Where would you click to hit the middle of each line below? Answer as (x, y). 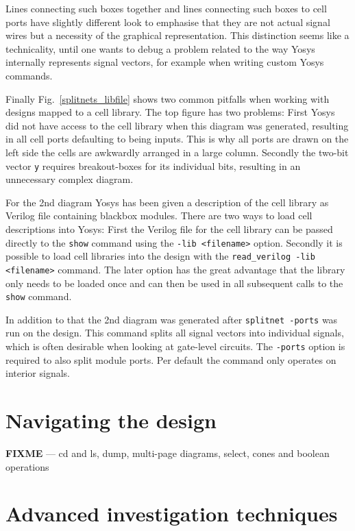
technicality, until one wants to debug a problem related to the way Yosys (160, 48)
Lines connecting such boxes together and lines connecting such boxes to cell (166, 8)
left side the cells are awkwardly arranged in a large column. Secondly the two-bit (177, 152)
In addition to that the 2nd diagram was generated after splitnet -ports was (172, 319)
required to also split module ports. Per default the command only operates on (171, 359)
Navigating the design (111, 420)
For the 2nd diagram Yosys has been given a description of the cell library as (167, 202)
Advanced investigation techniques (172, 514)
